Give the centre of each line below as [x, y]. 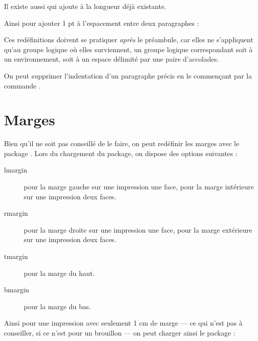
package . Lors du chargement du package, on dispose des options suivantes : [121, 153]
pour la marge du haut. [59, 273]
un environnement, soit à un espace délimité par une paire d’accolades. [112, 59]
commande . [22, 85]
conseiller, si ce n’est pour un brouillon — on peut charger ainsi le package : [120, 333]
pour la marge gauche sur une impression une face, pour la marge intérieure [139, 187]
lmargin [16, 170]
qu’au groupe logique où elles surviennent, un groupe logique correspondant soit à [129, 49]
